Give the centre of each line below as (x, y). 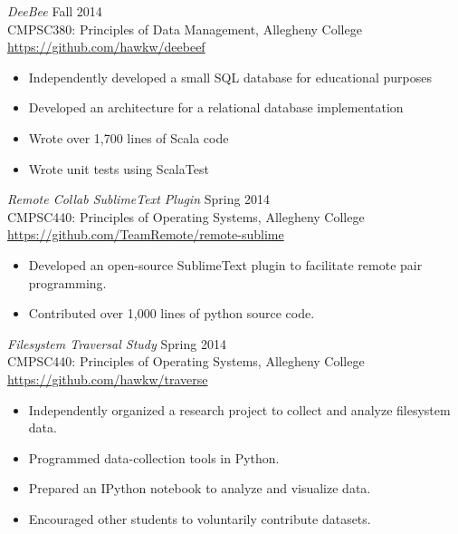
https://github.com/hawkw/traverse (108, 379)
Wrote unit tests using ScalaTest (119, 168)
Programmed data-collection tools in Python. (154, 457)
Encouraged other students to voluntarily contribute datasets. (200, 518)
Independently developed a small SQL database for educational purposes (230, 77)
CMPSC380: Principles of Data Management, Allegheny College (185, 29)
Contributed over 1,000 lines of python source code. (172, 313)
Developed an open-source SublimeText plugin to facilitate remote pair (225, 264)
